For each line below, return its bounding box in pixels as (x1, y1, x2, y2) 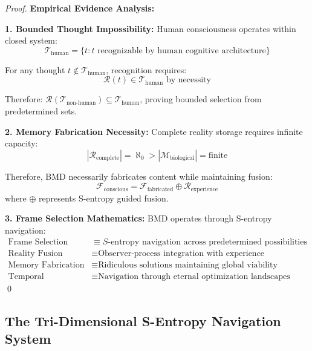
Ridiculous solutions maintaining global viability (98, 260, 278, 269)
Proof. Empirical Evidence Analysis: (5, 2, 155, 14)
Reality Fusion (8, 249, 63, 258)
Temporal (8, 272, 44, 281)
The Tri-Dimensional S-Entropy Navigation (5, 311, 281, 330)
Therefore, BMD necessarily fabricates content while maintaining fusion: (5, 169, 273, 182)
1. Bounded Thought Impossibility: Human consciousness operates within (5, 22, 296, 34)
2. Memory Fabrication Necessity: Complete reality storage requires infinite (5, 125, 303, 137)
